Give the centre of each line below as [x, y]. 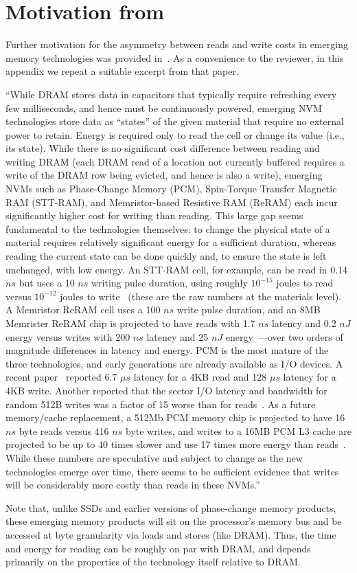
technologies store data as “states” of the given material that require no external [175, 121]
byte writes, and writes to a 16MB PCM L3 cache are [238, 430]
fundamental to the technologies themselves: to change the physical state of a [168, 228]
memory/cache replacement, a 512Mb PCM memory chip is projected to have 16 [175, 417]
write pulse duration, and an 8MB [249, 310]
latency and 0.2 [304, 323]
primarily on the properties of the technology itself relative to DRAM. [153, 562]
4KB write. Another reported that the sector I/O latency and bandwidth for [166, 390]
